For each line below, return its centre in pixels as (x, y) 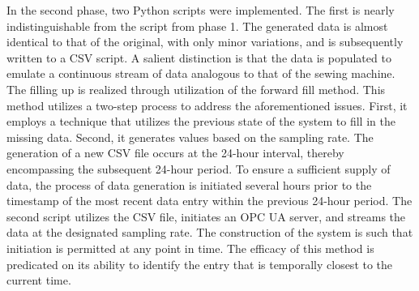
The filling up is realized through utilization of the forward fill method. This (196, 89)
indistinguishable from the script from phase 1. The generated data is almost (197, 26)
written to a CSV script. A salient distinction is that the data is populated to (199, 57)
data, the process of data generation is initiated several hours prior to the (189, 184)
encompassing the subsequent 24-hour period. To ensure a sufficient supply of (199, 168)
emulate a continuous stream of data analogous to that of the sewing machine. (201, 73)
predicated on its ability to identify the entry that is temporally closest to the (200, 264)
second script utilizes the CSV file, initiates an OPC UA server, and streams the (206, 216)
